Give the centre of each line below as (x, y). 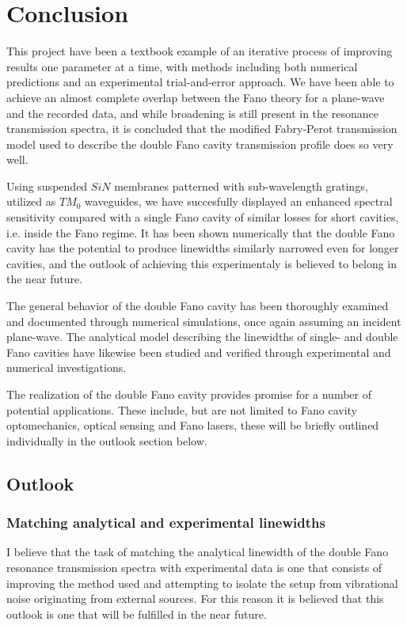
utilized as (31, 201)
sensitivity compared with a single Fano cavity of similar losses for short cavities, (203, 217)
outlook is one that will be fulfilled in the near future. (137, 614)
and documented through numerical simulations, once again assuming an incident (204, 321)
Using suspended (47, 186)
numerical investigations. (67, 367)
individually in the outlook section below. (107, 440)
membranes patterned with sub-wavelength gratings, (241, 186)
